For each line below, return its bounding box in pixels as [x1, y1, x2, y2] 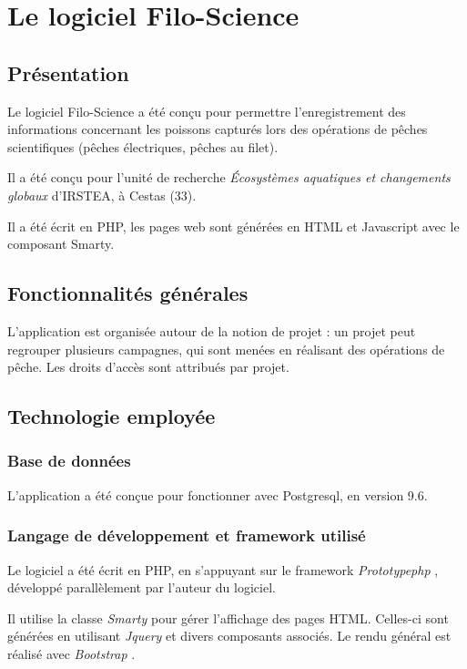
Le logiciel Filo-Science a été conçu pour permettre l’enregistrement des [7, 101, 406, 120]
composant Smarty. [7, 234, 115, 253]
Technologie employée [7, 402, 216, 430]
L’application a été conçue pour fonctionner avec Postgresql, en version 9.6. [7, 485, 428, 504]
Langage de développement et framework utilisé [7, 524, 366, 547]
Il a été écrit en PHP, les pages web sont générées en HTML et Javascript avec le [7, 216, 460, 235]
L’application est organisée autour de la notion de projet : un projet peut [7, 321, 416, 340]
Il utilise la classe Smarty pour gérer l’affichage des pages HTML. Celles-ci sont [7, 608, 449, 627]
